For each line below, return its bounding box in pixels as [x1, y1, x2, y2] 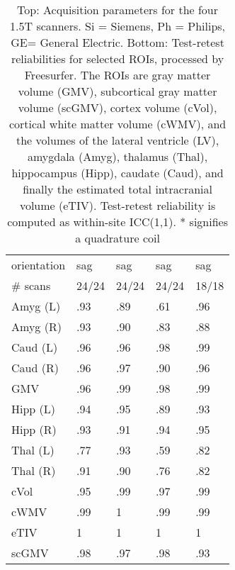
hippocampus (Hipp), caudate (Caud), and [11, 164, 224, 181]
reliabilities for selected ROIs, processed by [11, 50, 224, 67]
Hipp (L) [11, 401, 56, 417]
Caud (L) [11, 339, 58, 355]
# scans [11, 277, 51, 294]
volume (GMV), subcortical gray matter [18, 83, 217, 99]
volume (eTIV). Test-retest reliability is [19, 197, 216, 213]
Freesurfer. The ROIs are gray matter [24, 67, 211, 83]
